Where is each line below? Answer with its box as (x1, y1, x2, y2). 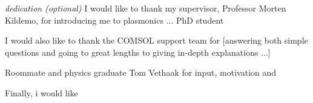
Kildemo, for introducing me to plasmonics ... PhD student (5, 13, 224, 26)
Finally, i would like (5, 86, 78, 99)
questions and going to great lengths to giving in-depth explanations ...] (5, 45, 271, 58)
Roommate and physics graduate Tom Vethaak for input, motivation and (5, 66, 277, 79)
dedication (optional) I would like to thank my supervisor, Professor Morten (5, 2, 286, 14)
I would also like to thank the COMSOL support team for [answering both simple (5, 34, 308, 47)
